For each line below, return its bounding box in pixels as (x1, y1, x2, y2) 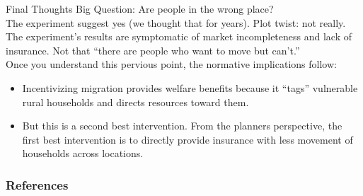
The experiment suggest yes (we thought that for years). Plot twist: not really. (6, 15, 346, 30)
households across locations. (22, 146, 144, 161)
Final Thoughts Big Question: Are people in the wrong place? (6, 1, 274, 16)
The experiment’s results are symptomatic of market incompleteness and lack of (6, 29, 352, 44)
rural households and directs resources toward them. (22, 94, 249, 109)
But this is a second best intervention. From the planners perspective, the (22, 118, 342, 133)
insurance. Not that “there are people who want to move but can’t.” (6, 42, 300, 57)
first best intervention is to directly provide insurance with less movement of (22, 132, 353, 146)
